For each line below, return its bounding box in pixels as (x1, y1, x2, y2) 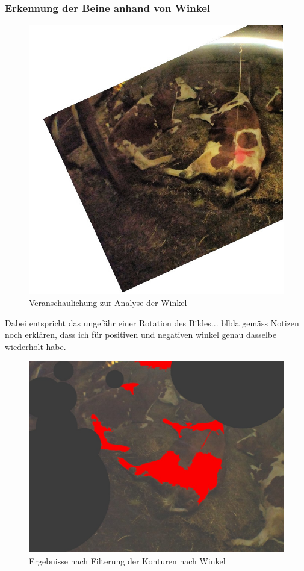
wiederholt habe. (5, 340, 66, 352)
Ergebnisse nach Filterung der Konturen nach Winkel (29, 554, 226, 567)
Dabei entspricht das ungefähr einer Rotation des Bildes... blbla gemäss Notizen (5, 316, 299, 329)
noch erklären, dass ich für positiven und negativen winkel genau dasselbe (5, 328, 277, 341)
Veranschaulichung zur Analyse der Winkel (29, 296, 187, 308)
